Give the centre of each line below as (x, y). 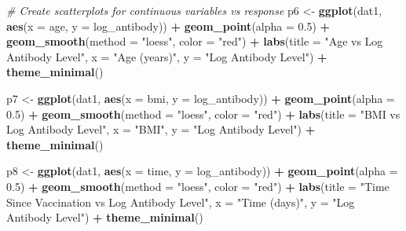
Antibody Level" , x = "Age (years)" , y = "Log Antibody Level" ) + (167, 56)
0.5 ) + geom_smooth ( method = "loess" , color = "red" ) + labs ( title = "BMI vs (203, 114)
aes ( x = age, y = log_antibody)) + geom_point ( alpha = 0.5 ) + (168, 26)
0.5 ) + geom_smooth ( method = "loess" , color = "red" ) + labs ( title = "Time (198, 186)
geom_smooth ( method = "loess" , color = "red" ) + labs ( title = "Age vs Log (195, 41)
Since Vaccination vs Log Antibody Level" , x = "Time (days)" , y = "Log (181, 202)
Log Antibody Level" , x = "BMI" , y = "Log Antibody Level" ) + (161, 129)
